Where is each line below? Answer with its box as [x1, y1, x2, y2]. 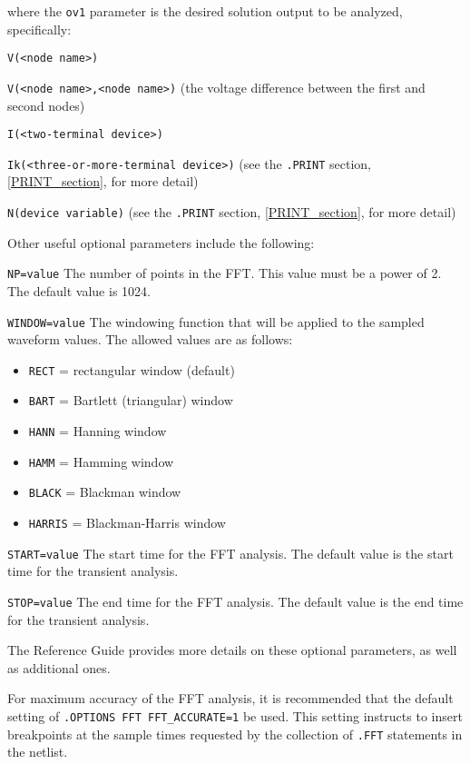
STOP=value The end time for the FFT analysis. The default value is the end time [7, 592, 464, 610]
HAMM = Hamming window [28, 451, 174, 471]
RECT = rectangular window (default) [28, 360, 235, 379]
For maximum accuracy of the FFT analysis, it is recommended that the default [7, 689, 454, 708]
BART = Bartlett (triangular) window [28, 391, 233, 410]
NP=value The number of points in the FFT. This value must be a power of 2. [7, 263, 442, 283]
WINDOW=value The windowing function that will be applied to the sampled [7, 312, 425, 331]
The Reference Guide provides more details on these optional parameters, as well [7, 640, 457, 660]
